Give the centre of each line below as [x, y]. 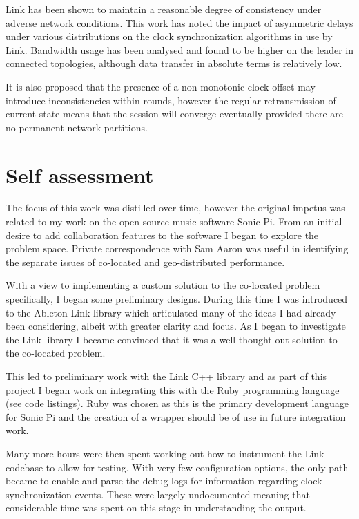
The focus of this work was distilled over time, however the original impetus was [175, 208]
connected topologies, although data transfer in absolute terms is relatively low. [174, 63]
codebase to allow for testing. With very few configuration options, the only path [177, 467]
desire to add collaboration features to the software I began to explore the [162, 235]
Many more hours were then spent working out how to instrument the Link [165, 453]
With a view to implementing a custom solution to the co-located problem [163, 285]
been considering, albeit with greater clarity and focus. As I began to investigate [176, 326]
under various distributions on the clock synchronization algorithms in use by [169, 36]
